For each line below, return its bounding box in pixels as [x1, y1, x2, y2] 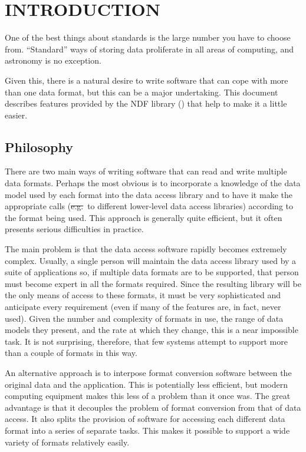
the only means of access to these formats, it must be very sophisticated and [5, 289, 281, 301]
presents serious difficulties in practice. [5, 223, 144, 235]
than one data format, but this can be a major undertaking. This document [5, 85, 278, 98]
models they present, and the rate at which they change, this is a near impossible [5, 324, 298, 336]
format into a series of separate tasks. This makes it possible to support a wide [5, 424, 290, 436]
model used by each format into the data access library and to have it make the [5, 188, 292, 200]
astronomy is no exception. [5, 54, 101, 67]
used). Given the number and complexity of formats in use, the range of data [5, 312, 284, 324]
